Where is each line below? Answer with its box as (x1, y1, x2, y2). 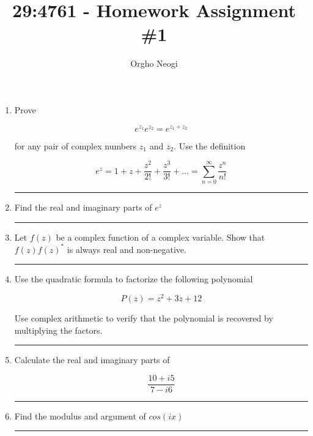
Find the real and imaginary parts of (14, 201, 152, 214)
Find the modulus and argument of (14, 409, 146, 422)
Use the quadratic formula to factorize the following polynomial (14, 272, 253, 285)
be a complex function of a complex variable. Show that (56, 230, 265, 243)
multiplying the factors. (14, 323, 103, 336)
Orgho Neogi (130, 57, 178, 70)
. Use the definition (174, 139, 246, 152)
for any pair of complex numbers (14, 139, 137, 152)
